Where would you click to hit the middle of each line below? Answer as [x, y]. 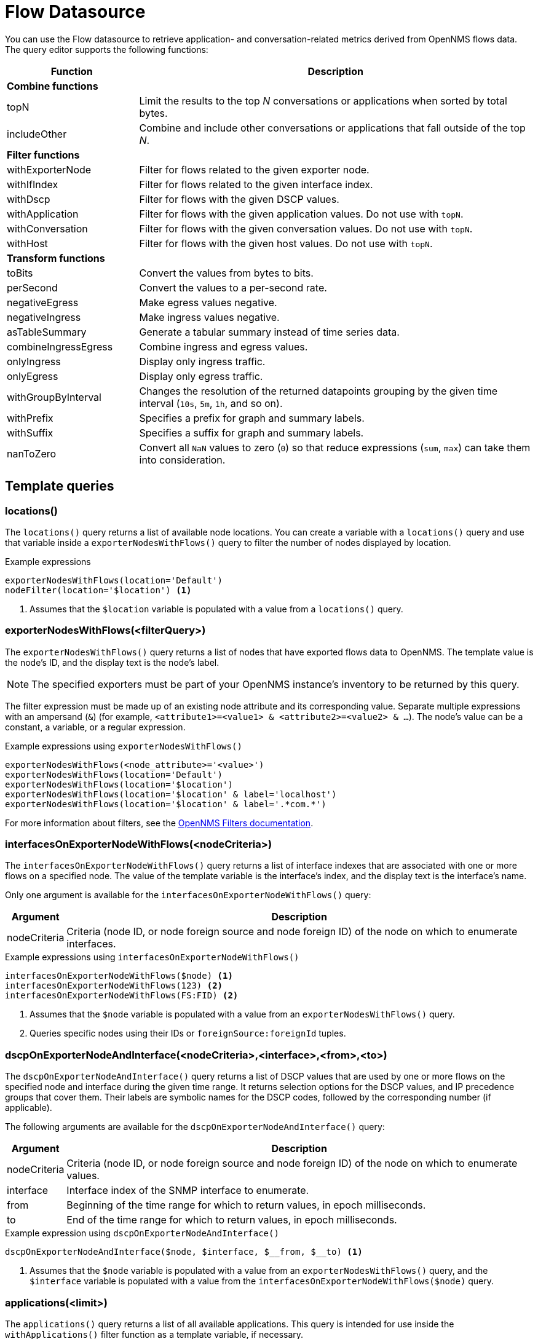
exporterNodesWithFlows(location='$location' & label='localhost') [171, 794]
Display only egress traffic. [201, 376]
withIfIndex [33, 184]
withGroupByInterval [54, 397]
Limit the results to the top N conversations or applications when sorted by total [323, 101]
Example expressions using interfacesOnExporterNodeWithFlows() [152, 957]
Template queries [60, 486]
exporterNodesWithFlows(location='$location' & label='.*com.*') [166, 804]
